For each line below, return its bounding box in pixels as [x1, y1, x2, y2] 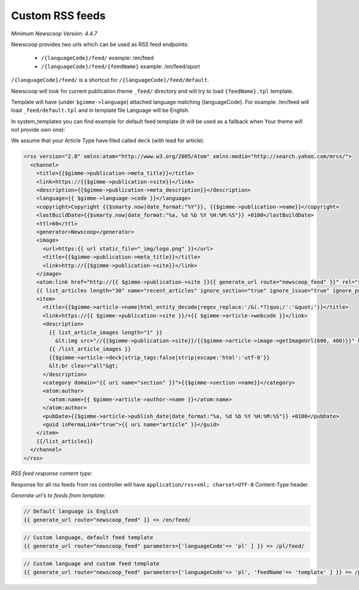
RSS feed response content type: [11, 470, 93, 477]
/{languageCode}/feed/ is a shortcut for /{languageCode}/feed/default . [11, 77, 209, 84]
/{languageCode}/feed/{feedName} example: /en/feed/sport [41, 63, 200, 70]
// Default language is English [23, 508, 119, 515]
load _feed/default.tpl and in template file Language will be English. [11, 107, 190, 114]
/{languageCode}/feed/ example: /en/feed [41, 54, 154, 62]
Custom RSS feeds [11, 9, 106, 22]
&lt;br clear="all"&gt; [48, 363, 119, 369]
